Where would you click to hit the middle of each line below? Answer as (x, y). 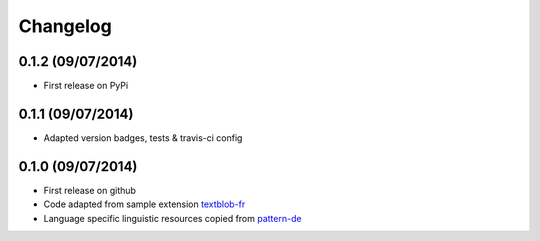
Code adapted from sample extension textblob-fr (144, 204)
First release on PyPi (86, 86)
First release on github (90, 190)
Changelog (65, 26)
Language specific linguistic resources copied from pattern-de (172, 218)
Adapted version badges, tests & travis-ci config (143, 137)
